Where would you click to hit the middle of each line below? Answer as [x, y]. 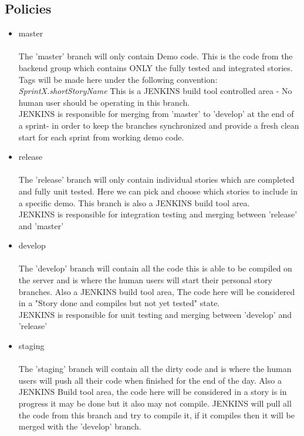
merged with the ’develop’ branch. [80, 426]
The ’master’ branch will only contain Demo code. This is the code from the [156, 56]
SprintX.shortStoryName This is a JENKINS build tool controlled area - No [155, 91]
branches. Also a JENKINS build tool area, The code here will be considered [157, 291]
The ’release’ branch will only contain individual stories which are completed [156, 180]
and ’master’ [41, 225]
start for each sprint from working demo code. [101, 137]
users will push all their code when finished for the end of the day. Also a [150, 380]
